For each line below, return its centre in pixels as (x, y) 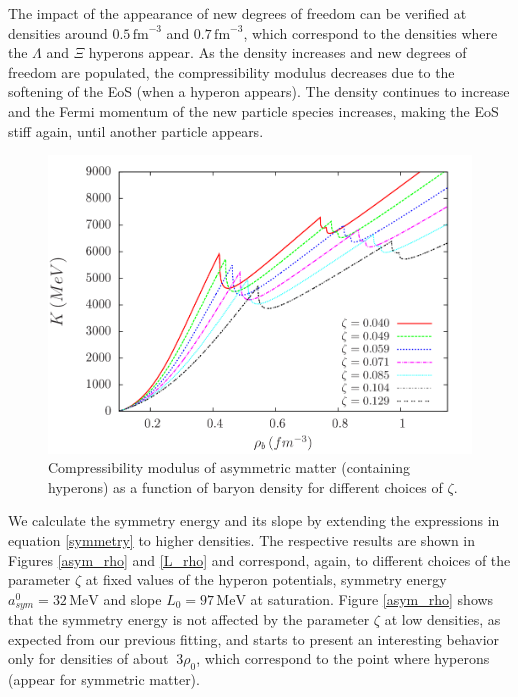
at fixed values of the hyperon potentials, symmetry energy (266, 579)
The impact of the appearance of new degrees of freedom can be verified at (237, 13)
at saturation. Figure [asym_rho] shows (372, 598)
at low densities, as (442, 619)
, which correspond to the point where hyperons (343, 658)
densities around (58, 32)
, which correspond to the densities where (370, 32)
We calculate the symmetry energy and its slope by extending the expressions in (254, 520)
